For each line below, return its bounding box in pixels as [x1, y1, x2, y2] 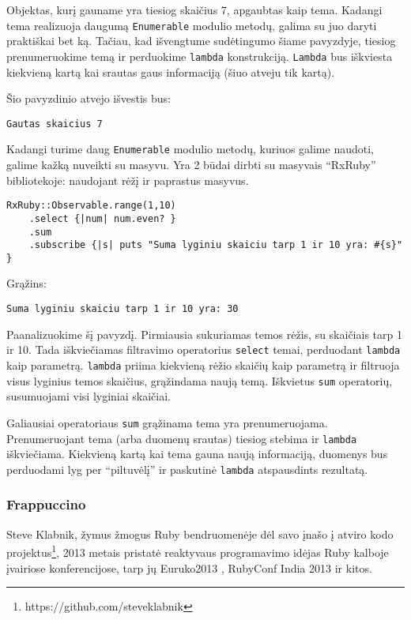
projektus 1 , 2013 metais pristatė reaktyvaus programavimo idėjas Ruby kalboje [6, 542, 389, 560]
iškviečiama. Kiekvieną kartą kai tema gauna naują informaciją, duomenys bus [6, 445, 388, 462]
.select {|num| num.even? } [28, 212, 176, 224]
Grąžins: [6, 275, 47, 291]
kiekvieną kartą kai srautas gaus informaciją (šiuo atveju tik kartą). [6, 63, 335, 80]
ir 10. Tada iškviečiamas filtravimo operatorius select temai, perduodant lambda [6, 341, 401, 358]
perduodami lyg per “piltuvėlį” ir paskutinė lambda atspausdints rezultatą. [6, 460, 368, 477]
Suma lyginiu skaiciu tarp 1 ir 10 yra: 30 [6, 303, 239, 315]
